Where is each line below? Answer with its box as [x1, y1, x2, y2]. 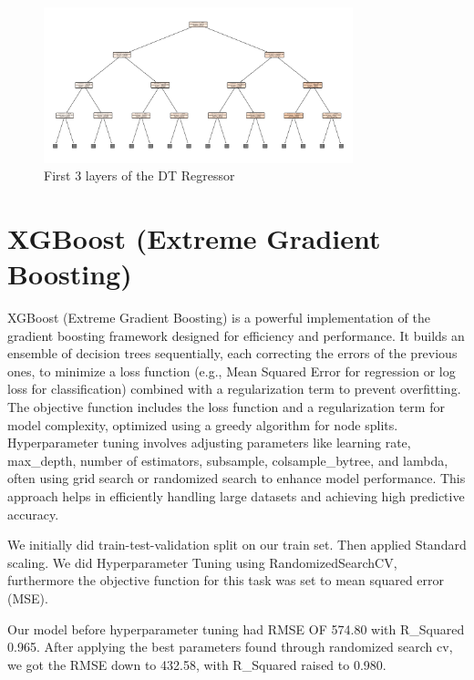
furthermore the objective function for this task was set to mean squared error [7, 571, 445, 590]
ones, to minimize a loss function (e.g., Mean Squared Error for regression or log [7, 361, 456, 380]
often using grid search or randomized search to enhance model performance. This [7, 469, 466, 488]
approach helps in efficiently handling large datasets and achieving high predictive [7, 487, 465, 506]
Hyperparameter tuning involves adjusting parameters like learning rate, [7, 433, 411, 452]
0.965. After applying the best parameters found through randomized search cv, [7, 637, 453, 656]
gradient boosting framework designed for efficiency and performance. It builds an [7, 325, 465, 345]
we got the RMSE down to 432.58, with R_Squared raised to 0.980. [7, 654, 386, 674]
